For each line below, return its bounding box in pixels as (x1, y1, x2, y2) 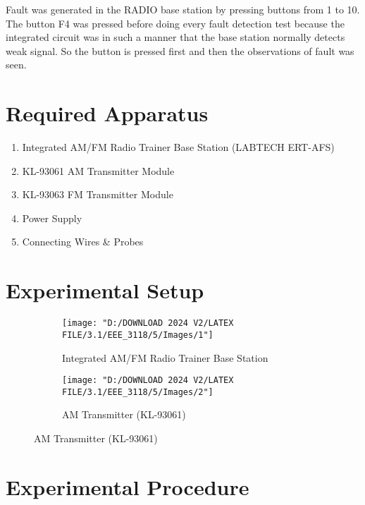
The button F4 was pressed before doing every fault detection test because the (6, 16, 345, 30)
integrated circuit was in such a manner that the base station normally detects (6, 30, 345, 44)
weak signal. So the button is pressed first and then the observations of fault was (6, 43, 354, 58)
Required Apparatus (6, 99, 209, 128)
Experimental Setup (6, 276, 204, 305)
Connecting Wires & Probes (22, 234, 144, 249)
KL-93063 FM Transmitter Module (22, 187, 173, 202)
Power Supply (22, 210, 82, 225)
